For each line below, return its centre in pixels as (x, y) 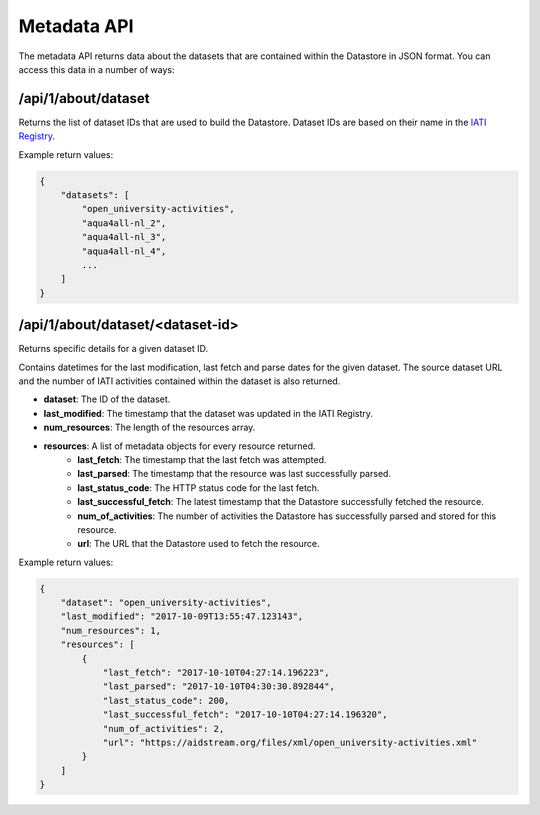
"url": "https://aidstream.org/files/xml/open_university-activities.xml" (290, 742)
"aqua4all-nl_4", (124, 251)
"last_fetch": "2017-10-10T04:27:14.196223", (216, 673)
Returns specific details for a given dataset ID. (113, 349)
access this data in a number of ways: (96, 69)
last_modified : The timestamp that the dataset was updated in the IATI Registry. (208, 413)
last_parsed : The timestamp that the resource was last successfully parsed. (234, 474)
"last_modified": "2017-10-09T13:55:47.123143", (182, 616)
